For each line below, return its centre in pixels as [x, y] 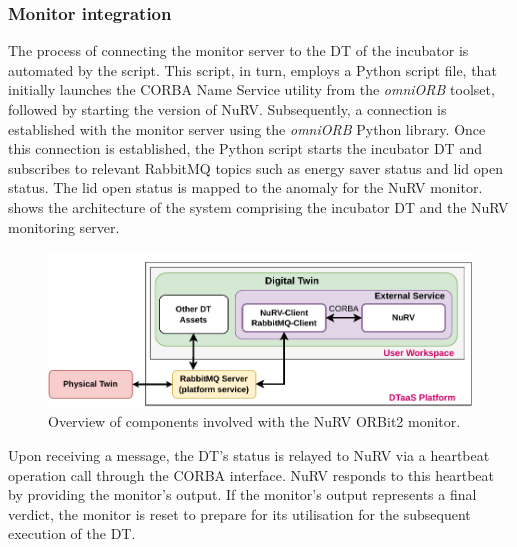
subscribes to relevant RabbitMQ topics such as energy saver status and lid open [255, 167]
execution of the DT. [72, 533]
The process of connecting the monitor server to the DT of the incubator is [238, 50]
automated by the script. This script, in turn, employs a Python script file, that [252, 69]
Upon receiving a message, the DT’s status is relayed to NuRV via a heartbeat [249, 454]
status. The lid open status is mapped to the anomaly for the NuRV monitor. [245, 187]
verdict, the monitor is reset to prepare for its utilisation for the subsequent [239, 513]
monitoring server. [64, 226]
